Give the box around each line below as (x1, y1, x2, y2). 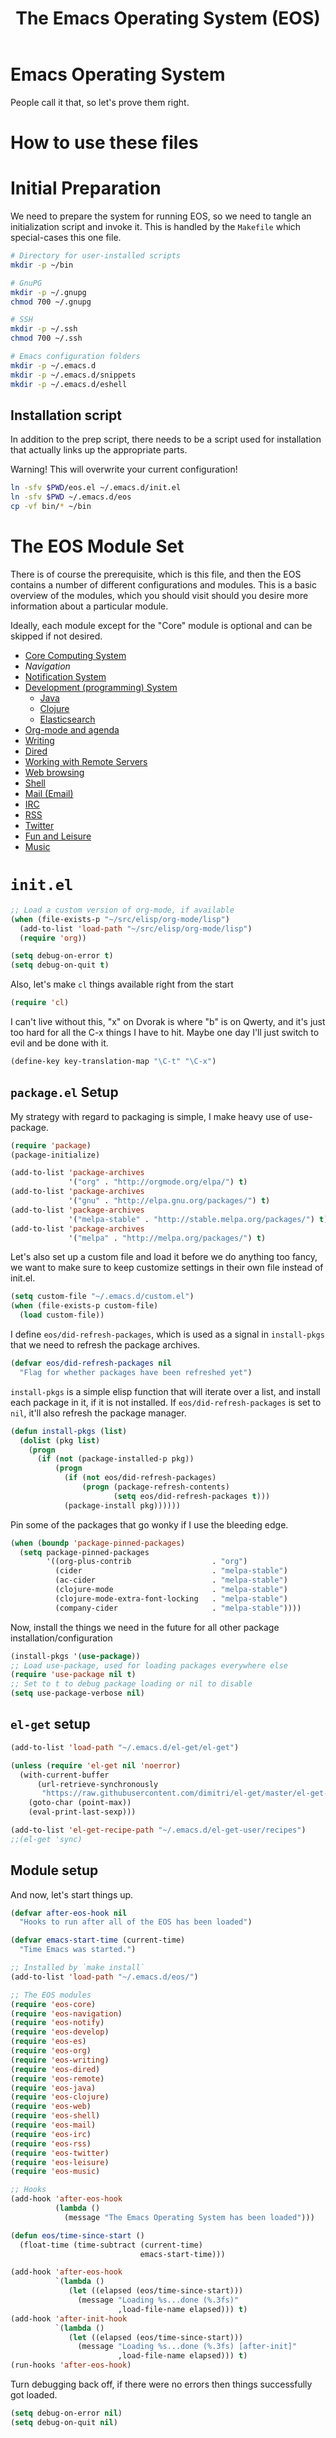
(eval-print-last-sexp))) (28, 1807, 137, 1817)
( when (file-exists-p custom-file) (10, 1301, 159, 1311)
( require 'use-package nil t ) (10, 1670, 137, 1680)
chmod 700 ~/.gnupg (10, 297, 92, 307)
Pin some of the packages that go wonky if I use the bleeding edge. (10, 1518, 289, 1531)
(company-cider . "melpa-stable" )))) (54, 1603, 302, 1613)
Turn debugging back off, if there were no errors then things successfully (10, 2378, 313, 2391)
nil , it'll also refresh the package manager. (10, 1407, 187, 1419)
